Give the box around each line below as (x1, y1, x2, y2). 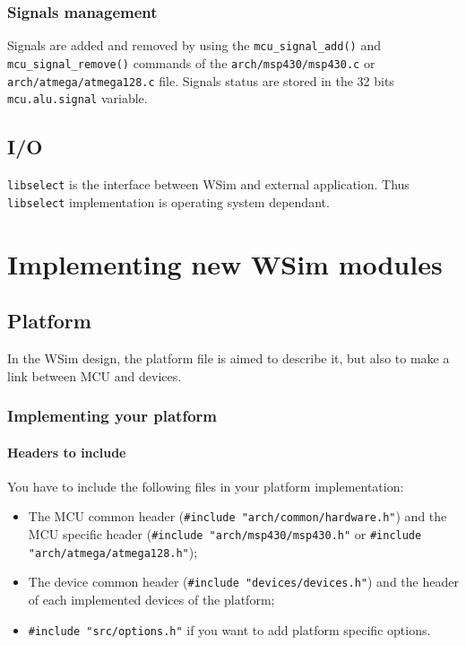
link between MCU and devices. (7, 366, 182, 385)
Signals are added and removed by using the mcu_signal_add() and (7, 36, 381, 55)
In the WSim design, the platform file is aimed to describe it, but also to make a (7, 348, 450, 367)
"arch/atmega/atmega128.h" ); (28, 542, 198, 561)
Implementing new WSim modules (7, 245, 443, 282)
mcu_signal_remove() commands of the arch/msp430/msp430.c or (7, 53, 375, 72)
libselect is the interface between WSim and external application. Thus (7, 175, 410, 194)
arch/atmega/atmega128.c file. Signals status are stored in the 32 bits (7, 71, 394, 90)
